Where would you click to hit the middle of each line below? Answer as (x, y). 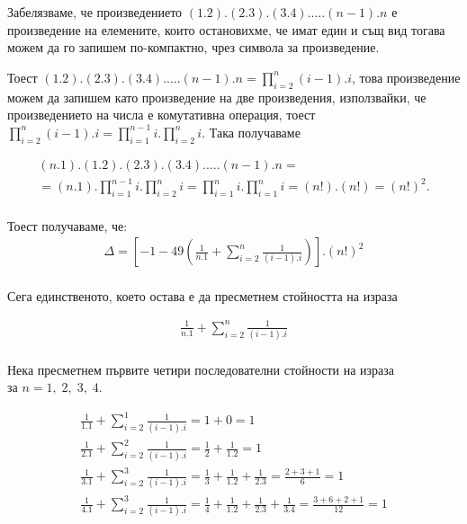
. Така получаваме (251, 132)
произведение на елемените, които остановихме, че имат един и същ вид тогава (226, 29)
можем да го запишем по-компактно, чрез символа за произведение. (193, 47)
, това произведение (406, 77)
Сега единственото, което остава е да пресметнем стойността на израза (202, 295)
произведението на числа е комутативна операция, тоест (162, 115)
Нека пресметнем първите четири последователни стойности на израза (201, 369)
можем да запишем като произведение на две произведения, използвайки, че (217, 97)
